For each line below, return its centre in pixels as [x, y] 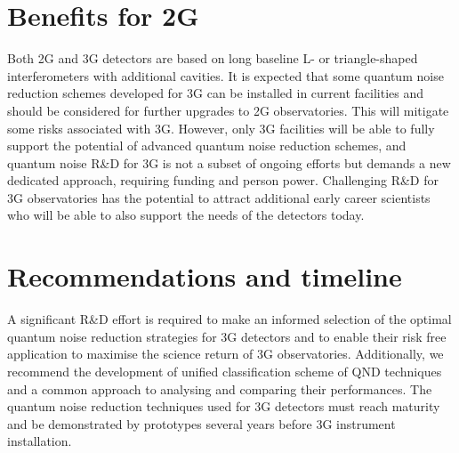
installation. [40, 441]
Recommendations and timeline [205, 276]
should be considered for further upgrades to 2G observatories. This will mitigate [228, 110]
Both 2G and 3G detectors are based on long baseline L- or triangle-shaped [213, 58]
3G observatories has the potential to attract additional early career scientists [219, 197]
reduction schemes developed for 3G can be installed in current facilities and [216, 93]
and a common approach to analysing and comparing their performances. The [220, 388]
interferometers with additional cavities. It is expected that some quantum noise [225, 75]
